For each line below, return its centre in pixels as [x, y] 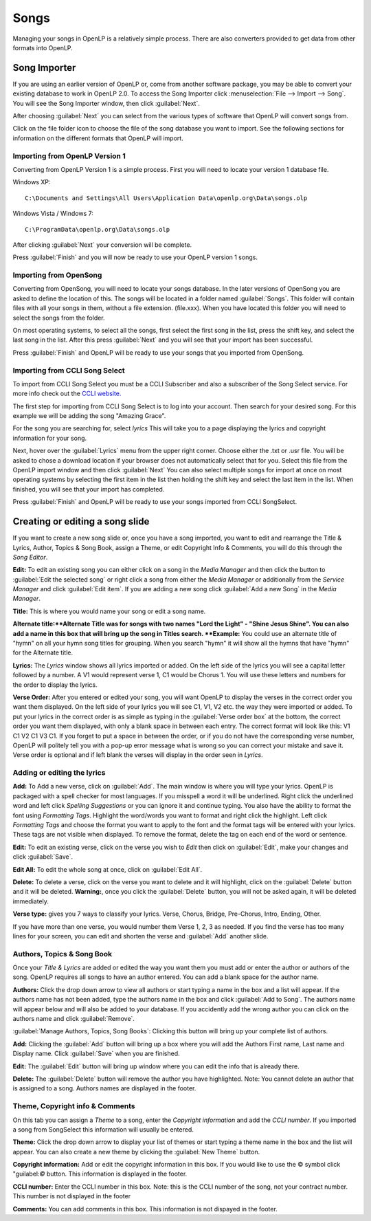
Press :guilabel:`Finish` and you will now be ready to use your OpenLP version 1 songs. [135, 257]
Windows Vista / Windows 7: [53, 214]
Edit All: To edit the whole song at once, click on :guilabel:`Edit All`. [108, 869]
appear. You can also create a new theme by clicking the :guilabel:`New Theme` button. [136, 1152]
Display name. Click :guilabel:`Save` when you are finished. [96, 1054]
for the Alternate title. [43, 652]
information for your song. [50, 438]
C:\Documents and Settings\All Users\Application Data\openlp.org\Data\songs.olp [166, 198]
